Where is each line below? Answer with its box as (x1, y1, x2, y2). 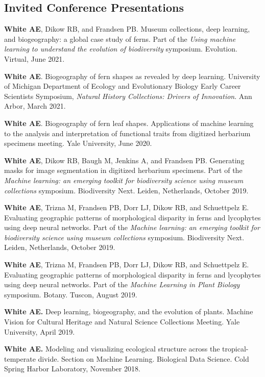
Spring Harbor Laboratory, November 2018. (4, 363, 140, 374)
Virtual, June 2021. (4, 53, 65, 64)
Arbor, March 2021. (4, 100, 66, 111)
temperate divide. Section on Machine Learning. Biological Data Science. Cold (4, 353, 249, 364)
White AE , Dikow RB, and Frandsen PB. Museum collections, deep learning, (4, 23, 250, 34)
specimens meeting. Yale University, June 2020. (4, 138, 152, 148)
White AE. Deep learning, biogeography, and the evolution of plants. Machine (4, 306, 253, 317)
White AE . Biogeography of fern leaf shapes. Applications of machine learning (4, 117, 254, 128)
